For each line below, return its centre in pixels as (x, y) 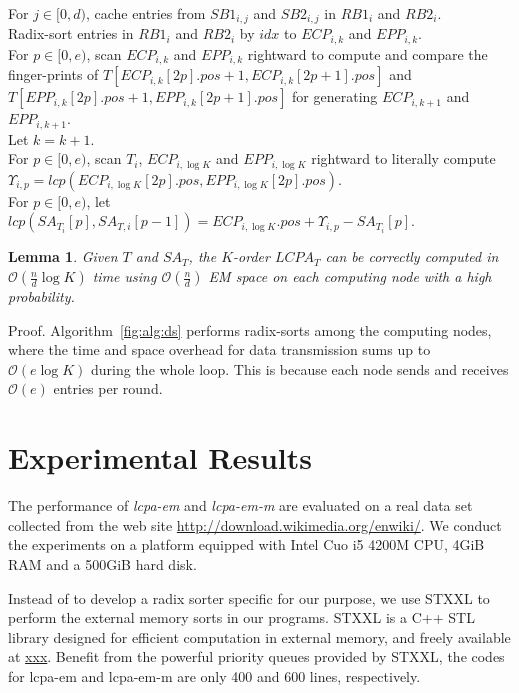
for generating (335, 96)
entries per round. (108, 388)
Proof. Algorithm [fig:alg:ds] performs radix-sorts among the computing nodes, (250, 329)
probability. (41, 296)
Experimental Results (160, 457)
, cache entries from (145, 13)
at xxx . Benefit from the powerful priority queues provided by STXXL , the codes (256, 656)
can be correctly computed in (412, 256)
